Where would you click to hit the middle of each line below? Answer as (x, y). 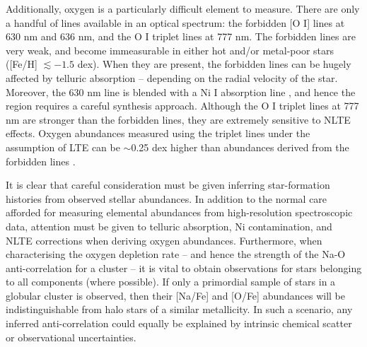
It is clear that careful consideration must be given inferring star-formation (168, 185)
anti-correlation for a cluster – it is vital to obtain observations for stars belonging (184, 267)
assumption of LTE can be (63, 147)
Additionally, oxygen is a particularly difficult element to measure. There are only (183, 8)
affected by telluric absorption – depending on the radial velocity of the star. (172, 77)
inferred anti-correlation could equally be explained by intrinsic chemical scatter (179, 323)
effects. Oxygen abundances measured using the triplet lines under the (158, 133)
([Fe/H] (22, 64)
